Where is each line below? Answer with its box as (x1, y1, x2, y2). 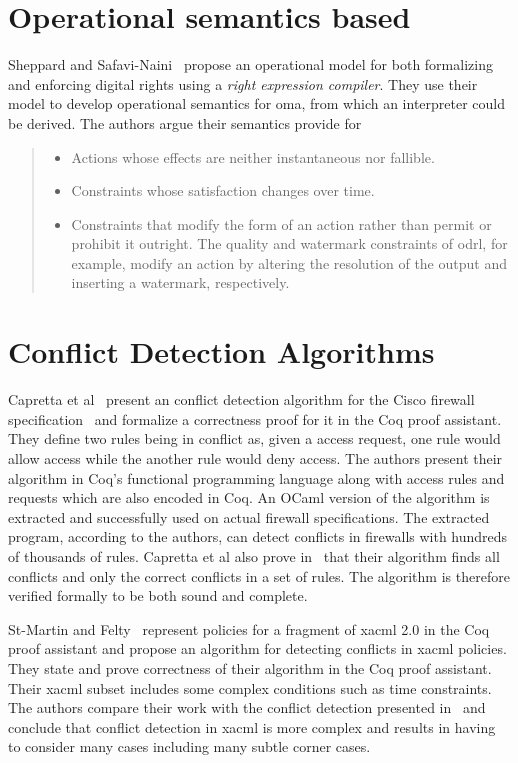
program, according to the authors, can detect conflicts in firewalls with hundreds (8, 526, 508, 547)
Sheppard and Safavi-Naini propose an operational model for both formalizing (8, 54, 493, 75)
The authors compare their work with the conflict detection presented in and (8, 697, 486, 718)
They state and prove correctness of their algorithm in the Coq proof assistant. (8, 657, 492, 678)
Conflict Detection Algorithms (8, 331, 435, 372)
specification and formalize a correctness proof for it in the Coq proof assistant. (8, 408, 502, 429)
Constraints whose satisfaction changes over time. (71, 180, 375, 201)
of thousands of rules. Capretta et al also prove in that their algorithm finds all (8, 545, 500, 566)
